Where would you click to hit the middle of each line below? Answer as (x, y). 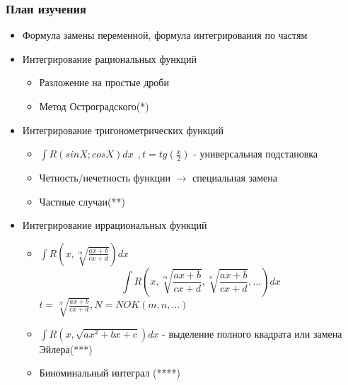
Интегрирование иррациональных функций (115, 225)
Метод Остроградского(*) (94, 106)
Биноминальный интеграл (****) (110, 373)
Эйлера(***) (66, 349)
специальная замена (235, 178)
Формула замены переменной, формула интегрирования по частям (165, 35)
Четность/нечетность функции (105, 178)
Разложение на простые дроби (104, 82)
